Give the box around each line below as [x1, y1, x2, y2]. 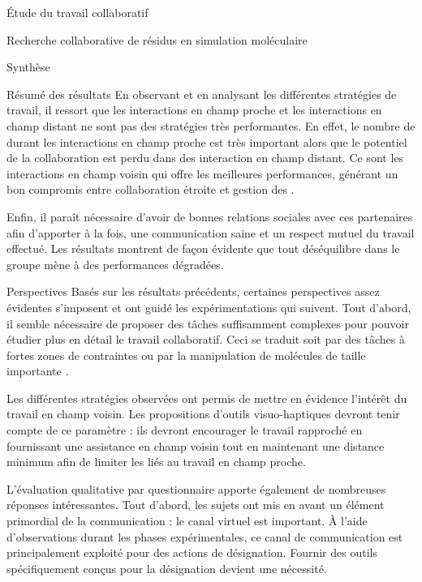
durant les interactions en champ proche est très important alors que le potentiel [6, 133, 407, 150]
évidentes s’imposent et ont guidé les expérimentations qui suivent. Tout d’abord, [6, 298, 411, 315]
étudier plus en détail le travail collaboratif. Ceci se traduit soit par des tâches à [6, 331, 405, 348]
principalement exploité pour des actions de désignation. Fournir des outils [6, 544, 377, 561]
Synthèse [6, 58, 50, 75]
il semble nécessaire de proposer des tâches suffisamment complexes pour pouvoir [6, 315, 409, 332]
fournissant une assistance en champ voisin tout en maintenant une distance [6, 437, 385, 454]
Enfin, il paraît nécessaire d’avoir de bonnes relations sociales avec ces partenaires [6, 208, 413, 225]
